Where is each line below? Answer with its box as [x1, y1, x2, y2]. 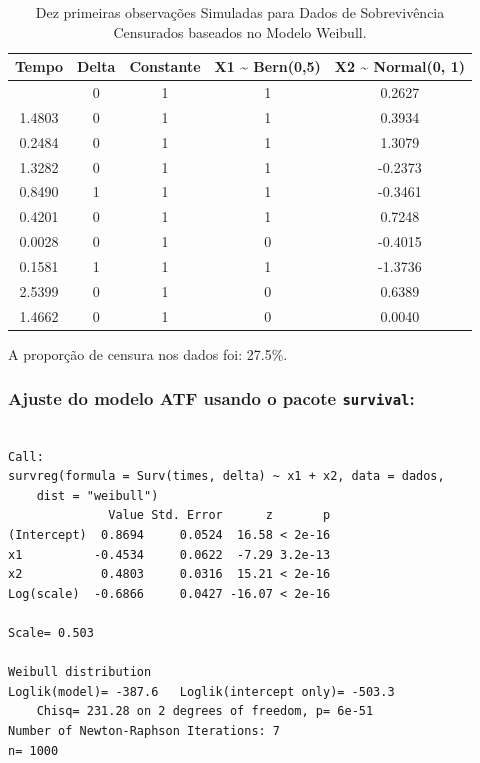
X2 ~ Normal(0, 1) [334, 56, 465, 77]
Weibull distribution [8, 665, 152, 680]
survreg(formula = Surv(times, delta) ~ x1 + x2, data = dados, [8, 469, 445, 484]
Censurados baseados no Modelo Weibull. [113, 21, 367, 42]
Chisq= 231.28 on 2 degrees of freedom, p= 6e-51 [36, 704, 374, 719]
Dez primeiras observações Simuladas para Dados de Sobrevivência [35, 2, 445, 22]
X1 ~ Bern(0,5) [214, 56, 321, 77]
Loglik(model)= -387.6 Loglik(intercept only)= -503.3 [8, 684, 395, 699]
